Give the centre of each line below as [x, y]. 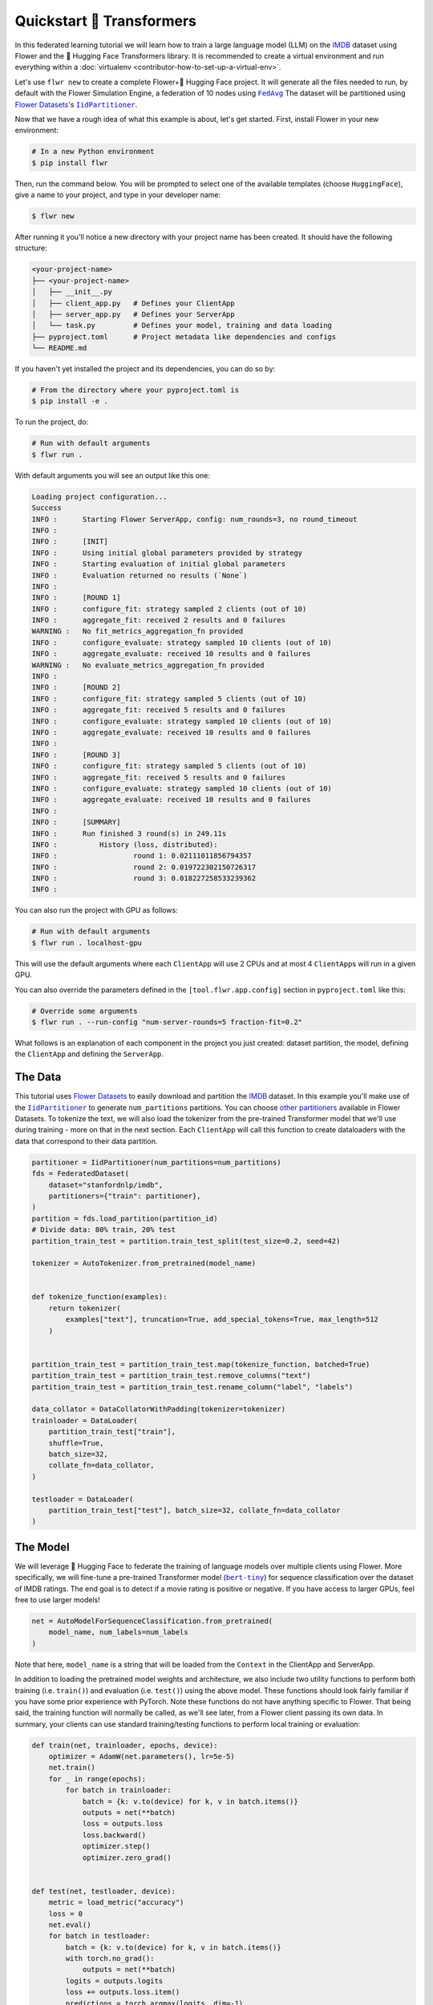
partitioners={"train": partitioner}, [125, 1196]
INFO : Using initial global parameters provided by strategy [167, 553]
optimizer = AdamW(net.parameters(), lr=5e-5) [142, 1757]
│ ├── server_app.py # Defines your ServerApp [134, 314]
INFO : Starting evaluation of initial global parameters [159, 564]
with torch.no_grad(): [110, 1958]
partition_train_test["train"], [112, 1432]
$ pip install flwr [70, 163]
